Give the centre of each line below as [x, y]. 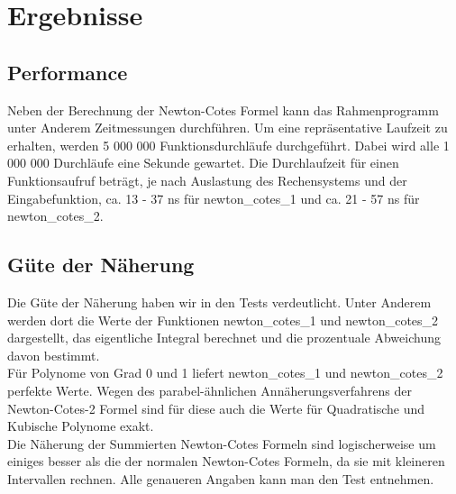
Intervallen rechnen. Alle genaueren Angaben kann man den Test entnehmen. [221, 478]
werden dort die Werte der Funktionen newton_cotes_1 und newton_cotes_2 [223, 320]
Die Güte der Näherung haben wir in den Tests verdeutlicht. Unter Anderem [219, 302]
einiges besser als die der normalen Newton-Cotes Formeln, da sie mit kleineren [226, 461]
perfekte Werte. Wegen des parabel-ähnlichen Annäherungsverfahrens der [210, 390]
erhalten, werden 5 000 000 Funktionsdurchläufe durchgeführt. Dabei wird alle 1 [228, 145]
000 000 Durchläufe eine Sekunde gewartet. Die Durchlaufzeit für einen [203, 163]
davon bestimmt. [54, 355]
